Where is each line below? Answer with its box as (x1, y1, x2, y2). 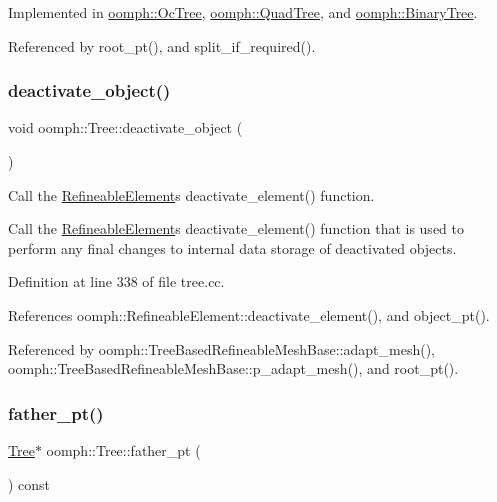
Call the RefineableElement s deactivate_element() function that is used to (8, 218, 464, 239)
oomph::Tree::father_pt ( (46, 439, 201, 460)
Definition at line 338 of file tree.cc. (8, 271, 225, 292)
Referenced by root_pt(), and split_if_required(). (8, 35, 316, 56)
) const (8, 473, 51, 494)
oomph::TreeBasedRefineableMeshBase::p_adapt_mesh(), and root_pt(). (8, 358, 459, 379)
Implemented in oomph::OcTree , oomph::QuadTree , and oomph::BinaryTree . (8, 2, 478, 22)
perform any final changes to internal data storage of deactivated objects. (8, 237, 457, 258)
